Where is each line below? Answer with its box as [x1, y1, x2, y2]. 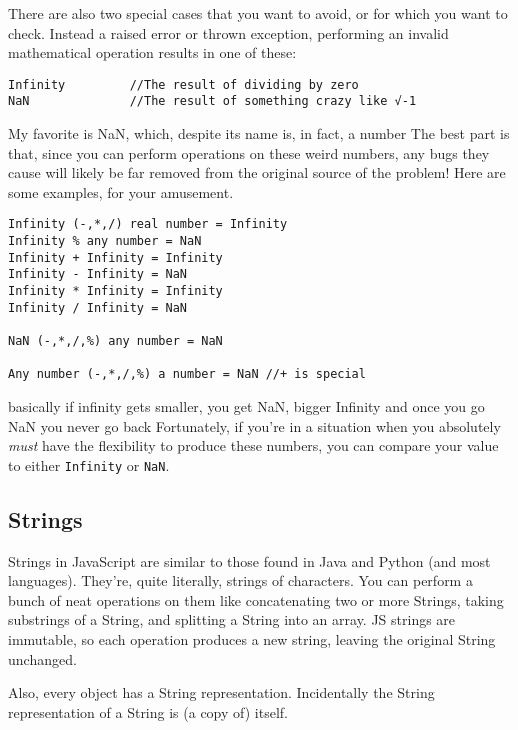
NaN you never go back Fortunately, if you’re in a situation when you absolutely [8, 415, 501, 436]
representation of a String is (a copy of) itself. [8, 701, 288, 722]
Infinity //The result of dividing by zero [8, 77, 359, 92]
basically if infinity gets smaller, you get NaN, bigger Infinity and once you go [8, 396, 485, 417]
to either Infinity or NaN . [8, 454, 170, 475]
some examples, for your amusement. [8, 181, 234, 202]
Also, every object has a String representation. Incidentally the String [8, 682, 435, 703]
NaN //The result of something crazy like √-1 [8, 94, 417, 109]
